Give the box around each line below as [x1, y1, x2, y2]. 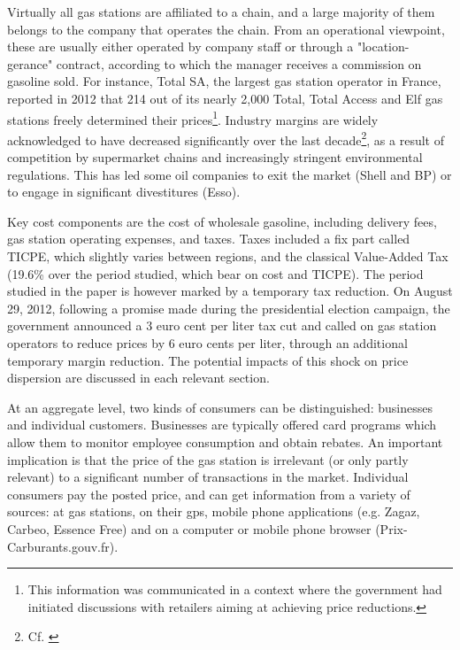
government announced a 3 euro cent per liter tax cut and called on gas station [7, 316, 437, 335]
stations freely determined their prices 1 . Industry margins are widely [7, 107, 379, 128]
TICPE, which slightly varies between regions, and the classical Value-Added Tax [7, 247, 448, 266]
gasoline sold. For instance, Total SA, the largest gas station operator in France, [7, 72, 441, 90]
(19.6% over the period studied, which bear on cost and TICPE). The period [7, 264, 424, 282]
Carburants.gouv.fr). [7, 537, 119, 555]
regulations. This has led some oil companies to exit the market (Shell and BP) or [7, 165, 452, 183]
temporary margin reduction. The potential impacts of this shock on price [7, 351, 409, 369]
